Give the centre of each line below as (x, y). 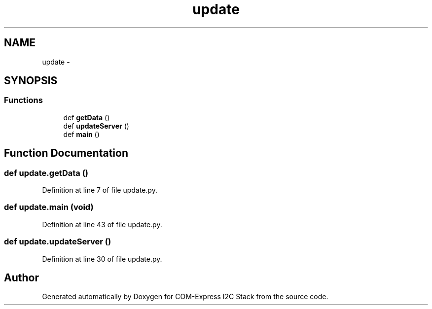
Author (21, 277)
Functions (23, 100)
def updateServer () (96, 126)
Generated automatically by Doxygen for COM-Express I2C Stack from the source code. (185, 297)
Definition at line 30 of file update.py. (102, 259)
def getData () (87, 117)
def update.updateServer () (58, 242)
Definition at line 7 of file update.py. (100, 190)
